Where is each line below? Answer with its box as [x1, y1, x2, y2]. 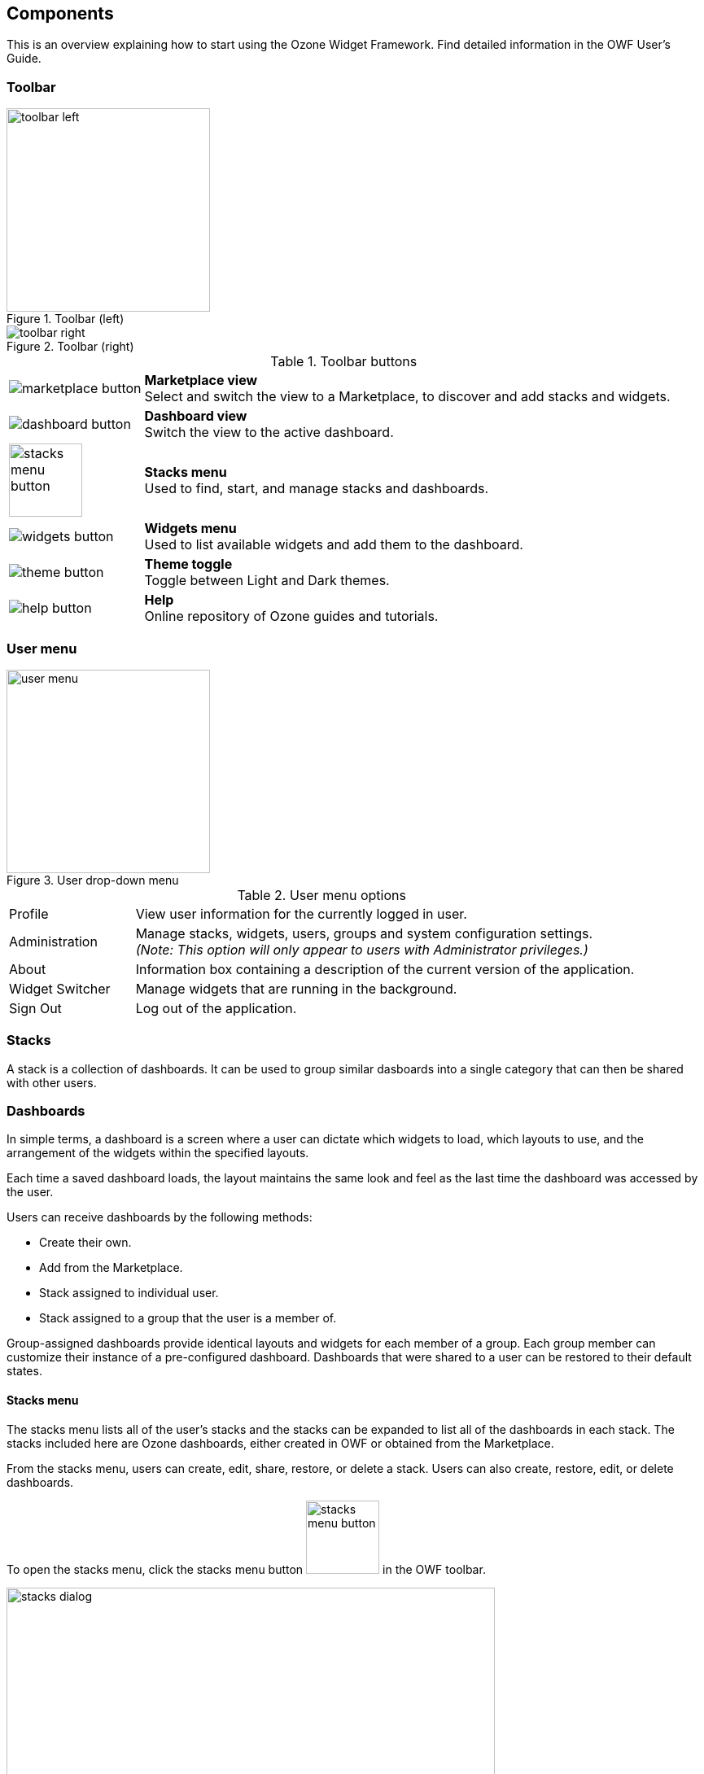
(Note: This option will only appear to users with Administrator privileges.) [135, 941, 588, 958]
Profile [9, 905, 49, 922]
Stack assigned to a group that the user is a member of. [39, 1311, 337, 1326]
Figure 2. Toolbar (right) [7, 339, 134, 354]
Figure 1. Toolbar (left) [7, 312, 125, 326]
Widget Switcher [9, 980, 111, 997]
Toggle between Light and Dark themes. [144, 572, 390, 589]
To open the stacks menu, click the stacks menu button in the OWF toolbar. [7, 1562, 486, 1576]
